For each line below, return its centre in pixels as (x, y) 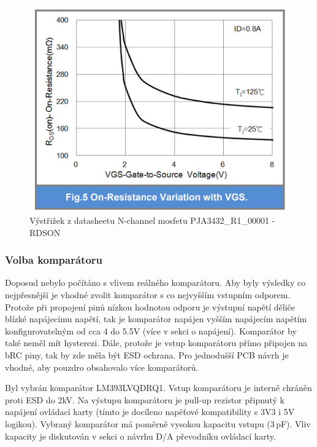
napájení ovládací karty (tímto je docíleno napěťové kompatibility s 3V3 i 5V (150, 412)
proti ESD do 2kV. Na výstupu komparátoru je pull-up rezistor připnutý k (145, 399)
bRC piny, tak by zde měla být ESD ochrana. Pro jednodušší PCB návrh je (147, 355)
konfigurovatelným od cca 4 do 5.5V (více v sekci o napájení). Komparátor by (151, 330)
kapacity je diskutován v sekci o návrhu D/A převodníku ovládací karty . (140, 436)
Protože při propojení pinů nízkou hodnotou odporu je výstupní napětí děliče (150, 307)
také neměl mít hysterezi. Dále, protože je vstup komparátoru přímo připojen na (156, 343)
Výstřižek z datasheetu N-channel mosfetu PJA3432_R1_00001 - (152, 220)
